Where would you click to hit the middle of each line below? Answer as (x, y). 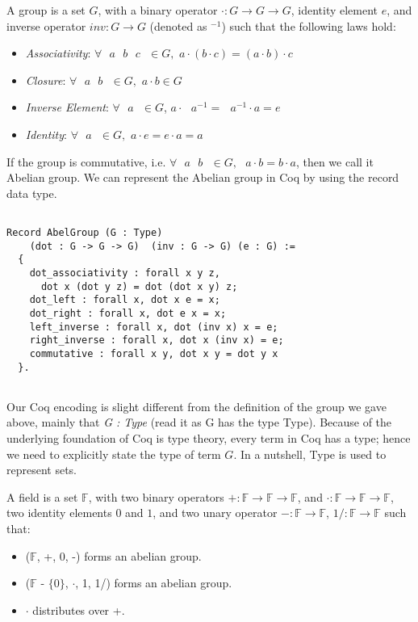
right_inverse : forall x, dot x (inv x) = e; (157, 340)
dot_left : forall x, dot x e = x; (125, 300)
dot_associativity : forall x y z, (125, 273)
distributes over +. (79, 609)
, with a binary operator (158, 10)
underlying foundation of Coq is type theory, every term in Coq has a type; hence (209, 438)
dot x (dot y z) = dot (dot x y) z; (139, 286)
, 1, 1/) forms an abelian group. (154, 583)
